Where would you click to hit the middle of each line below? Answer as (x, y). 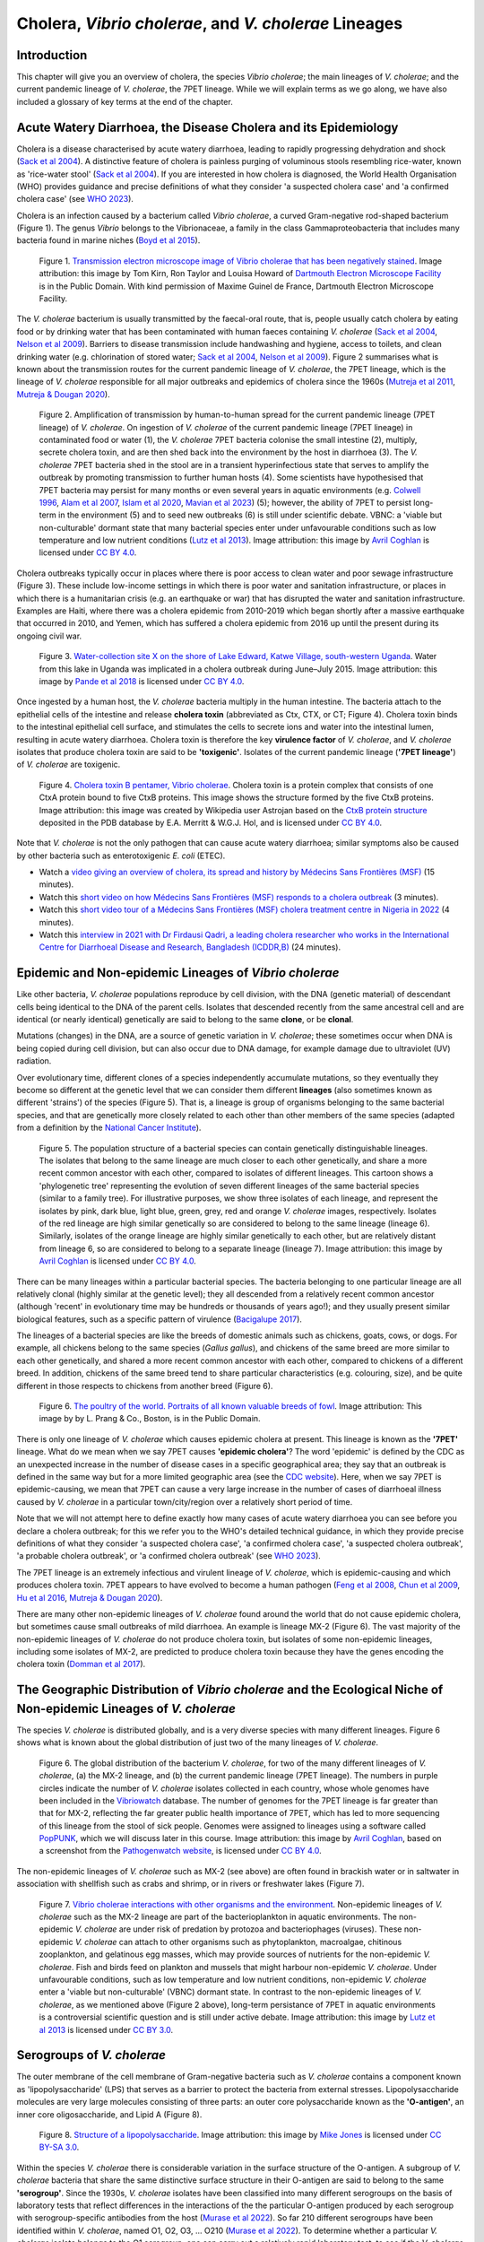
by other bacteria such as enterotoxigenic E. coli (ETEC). (121, 856)
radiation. (34, 1061)
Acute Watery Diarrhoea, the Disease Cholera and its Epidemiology (207, 127)
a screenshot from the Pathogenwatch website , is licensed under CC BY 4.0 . (180, 1851)
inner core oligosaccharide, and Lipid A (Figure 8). (109, 2114)
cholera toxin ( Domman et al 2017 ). (81, 1664)
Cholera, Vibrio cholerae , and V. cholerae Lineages (210, 23)
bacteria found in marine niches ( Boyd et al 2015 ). (108, 240)
